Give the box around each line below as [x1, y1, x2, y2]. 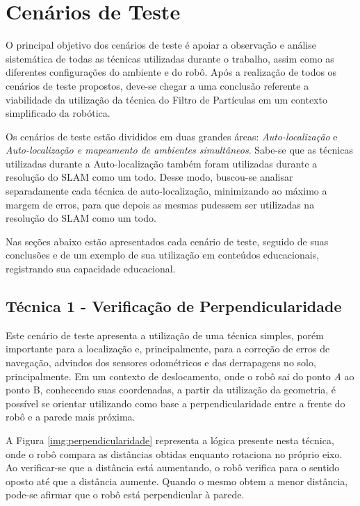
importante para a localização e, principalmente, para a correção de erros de [6, 341, 330, 356]
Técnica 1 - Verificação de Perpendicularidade [6, 295, 342, 317]
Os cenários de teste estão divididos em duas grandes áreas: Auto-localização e [6, 129, 338, 143]
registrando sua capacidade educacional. [6, 261, 176, 276]
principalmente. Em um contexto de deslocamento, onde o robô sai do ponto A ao [6, 368, 354, 383]
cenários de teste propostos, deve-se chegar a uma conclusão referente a [6, 78, 309, 92]
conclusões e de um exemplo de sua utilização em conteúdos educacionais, [6, 247, 320, 262]
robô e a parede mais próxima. [6, 409, 136, 424]
